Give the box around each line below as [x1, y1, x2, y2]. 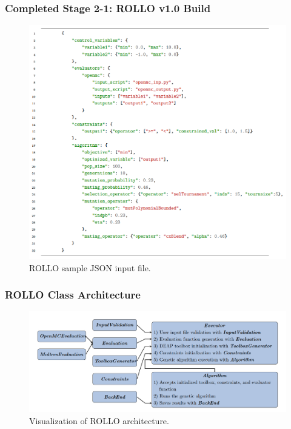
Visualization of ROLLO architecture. [29, 414, 169, 427]
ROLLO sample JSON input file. [29, 261, 151, 274]
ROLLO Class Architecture [5, 287, 141, 302]
